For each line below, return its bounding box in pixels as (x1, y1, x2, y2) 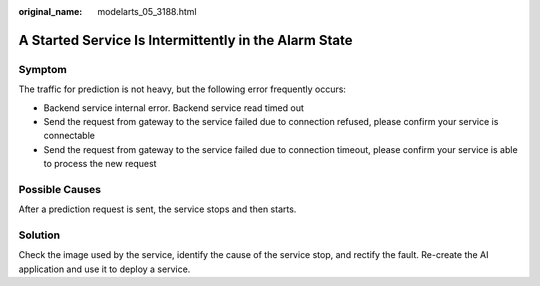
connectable (43, 130, 95, 142)
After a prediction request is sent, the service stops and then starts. (18, 203, 297, 215)
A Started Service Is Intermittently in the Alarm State (18, 31, 353, 49)
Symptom (18, 62, 67, 76)
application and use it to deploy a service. (18, 263, 191, 275)
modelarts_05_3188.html (97, 6, 197, 17)
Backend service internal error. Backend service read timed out (43, 101, 304, 114)
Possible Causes (18, 182, 102, 196)
